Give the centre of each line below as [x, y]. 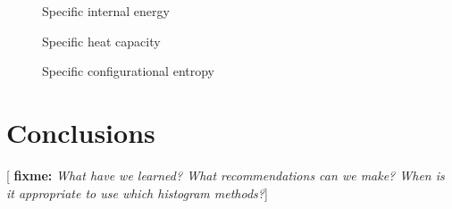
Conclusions [81, 132]
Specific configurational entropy [129, 71]
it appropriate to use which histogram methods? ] [137, 192]
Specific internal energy [106, 11]
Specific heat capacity [101, 41]
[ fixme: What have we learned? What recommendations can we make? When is [226, 175]
